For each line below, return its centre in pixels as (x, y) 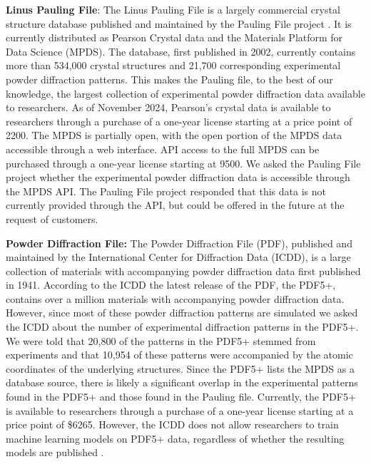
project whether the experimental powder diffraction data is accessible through (178, 177)
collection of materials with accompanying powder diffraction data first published (183, 270)
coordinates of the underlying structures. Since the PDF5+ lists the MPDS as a (180, 368)
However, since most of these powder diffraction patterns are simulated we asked (182, 313)
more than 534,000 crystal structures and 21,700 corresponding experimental (173, 65)
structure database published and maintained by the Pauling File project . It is (179, 23)
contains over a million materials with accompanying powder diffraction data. (175, 298)
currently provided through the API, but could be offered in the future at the (175, 205)
